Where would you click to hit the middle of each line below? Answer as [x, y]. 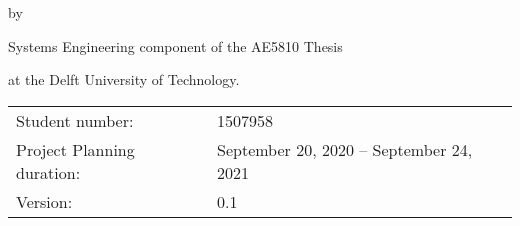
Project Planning [75, 149]
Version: [44, 201]
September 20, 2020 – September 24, [345, 149]
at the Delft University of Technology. [124, 79]
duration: [48, 172]
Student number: [75, 120]
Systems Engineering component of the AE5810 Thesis [175, 45]
